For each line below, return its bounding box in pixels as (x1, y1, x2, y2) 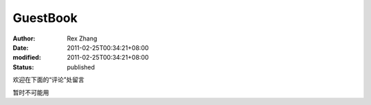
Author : (12, 34, 36, 43)
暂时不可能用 (12, 88, 49, 96)
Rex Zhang (67, 34, 98, 43)
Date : (12, 43, 29, 51)
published (67, 62, 95, 71)
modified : (12, 54, 41, 62)
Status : (12, 62, 34, 71)
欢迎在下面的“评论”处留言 (12, 75, 85, 84)
